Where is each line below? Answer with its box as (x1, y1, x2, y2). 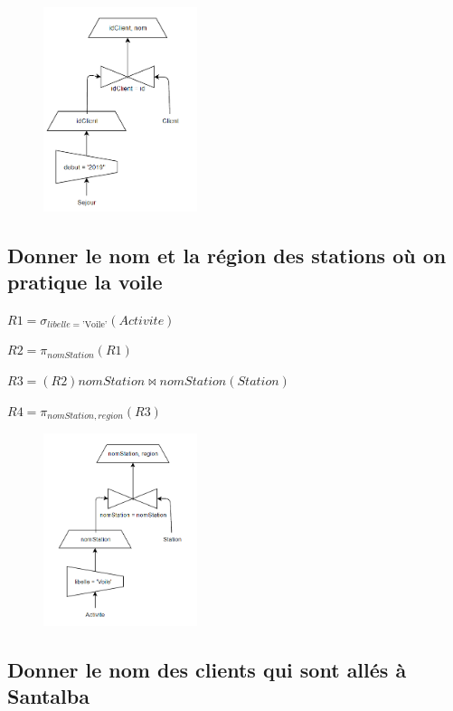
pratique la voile (7, 268, 163, 296)
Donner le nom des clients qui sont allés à (7, 655, 407, 683)
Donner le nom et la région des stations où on (7, 241, 447, 269)
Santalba (7, 681, 90, 709)
